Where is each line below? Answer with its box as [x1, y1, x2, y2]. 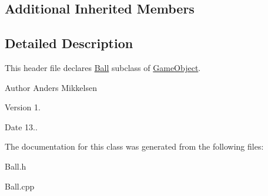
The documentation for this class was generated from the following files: [5, 140, 264, 153]
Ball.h [5, 160, 26, 172]
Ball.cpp [5, 180, 35, 192]
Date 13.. [5, 120, 38, 133]
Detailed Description [5, 34, 133, 52]
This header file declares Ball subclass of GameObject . [5, 61, 201, 73]
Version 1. [5, 101, 41, 113]
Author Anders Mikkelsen [5, 81, 97, 93]
